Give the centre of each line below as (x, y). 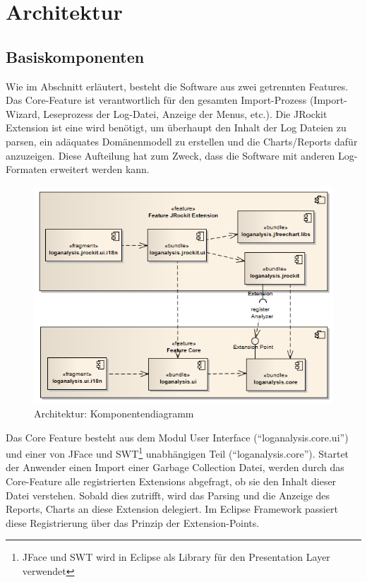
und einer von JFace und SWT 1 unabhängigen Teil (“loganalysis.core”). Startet (178, 452)
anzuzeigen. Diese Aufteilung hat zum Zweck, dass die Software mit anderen (170, 155)
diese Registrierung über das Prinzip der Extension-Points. (133, 522)
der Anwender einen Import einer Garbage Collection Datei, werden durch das (175, 467)
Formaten (26, 169)
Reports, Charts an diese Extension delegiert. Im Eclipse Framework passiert (172, 509)
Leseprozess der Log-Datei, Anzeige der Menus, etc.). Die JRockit (185, 113)
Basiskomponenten (75, 56)
